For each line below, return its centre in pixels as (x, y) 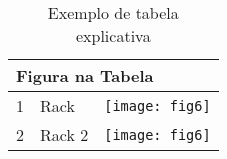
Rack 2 (64, 134)
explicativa (113, 35)
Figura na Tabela (85, 75)
